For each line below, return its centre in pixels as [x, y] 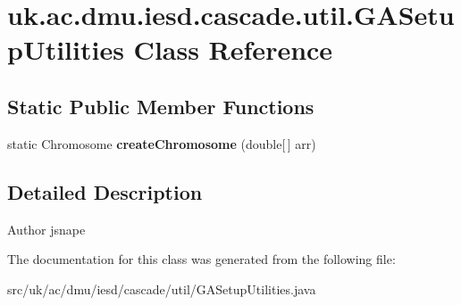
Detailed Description [105, 191]
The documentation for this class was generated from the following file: [201, 259]
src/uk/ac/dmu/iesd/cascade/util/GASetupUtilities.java [162, 289]
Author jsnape [46, 229]
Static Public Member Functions [161, 106]
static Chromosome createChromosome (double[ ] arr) [162, 143]
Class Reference [233, 49]
